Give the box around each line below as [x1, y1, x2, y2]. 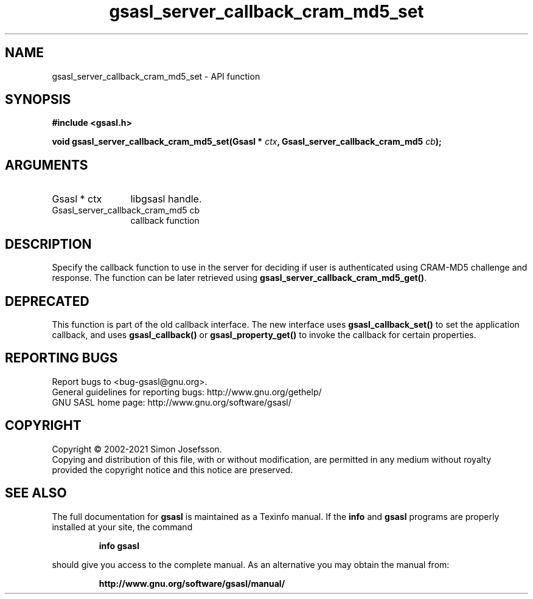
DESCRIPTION [5, 236, 92, 252]
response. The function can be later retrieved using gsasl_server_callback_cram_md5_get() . [52, 272, 427, 283]
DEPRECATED [5, 293, 89, 309]
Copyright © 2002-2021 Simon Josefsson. [52, 443, 222, 454]
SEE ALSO [5, 485, 67, 501]
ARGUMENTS [5, 157, 88, 173]
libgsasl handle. [130, 193, 202, 206]
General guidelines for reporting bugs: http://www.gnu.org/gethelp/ [52, 386, 322, 397]
